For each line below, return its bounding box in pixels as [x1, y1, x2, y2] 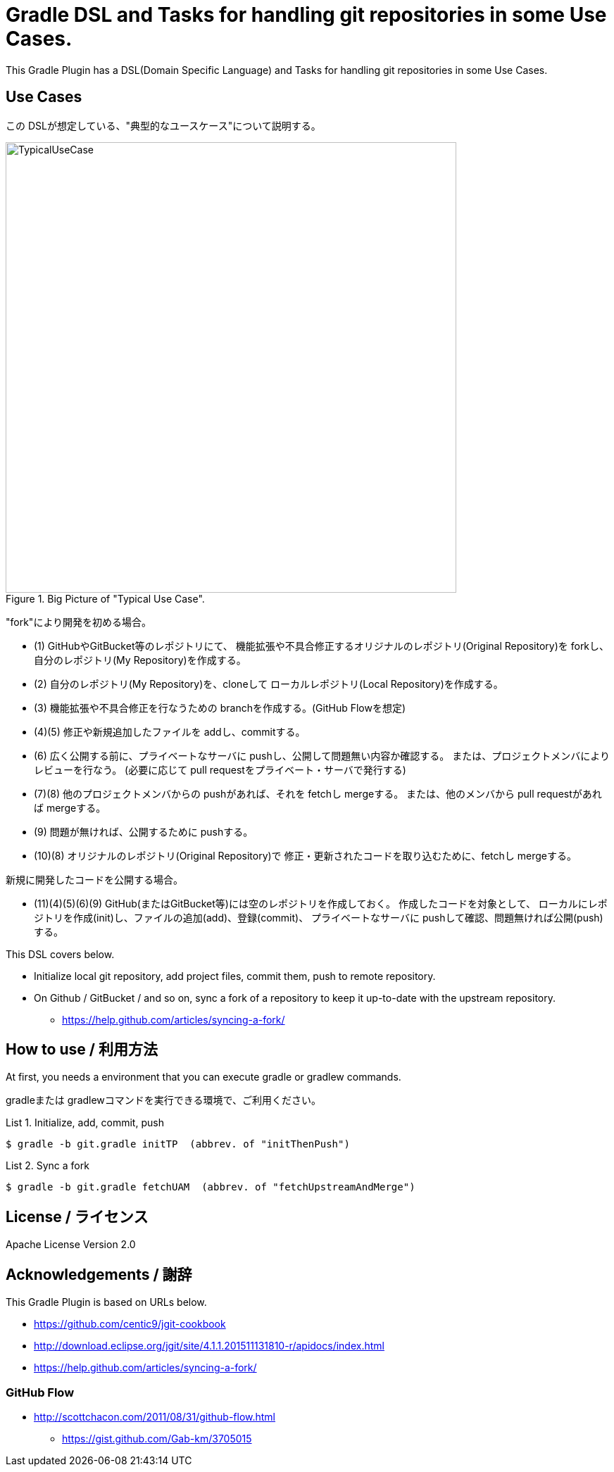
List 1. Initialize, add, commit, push [6, 1116, 164, 1129]
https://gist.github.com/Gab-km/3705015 [62, 1432, 252, 1445]
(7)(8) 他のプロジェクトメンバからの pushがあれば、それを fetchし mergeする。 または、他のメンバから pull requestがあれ [34, 787, 602, 800]
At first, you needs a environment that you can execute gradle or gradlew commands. [6, 1071, 401, 1083]
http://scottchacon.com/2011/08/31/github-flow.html [34, 1410, 276, 1423]
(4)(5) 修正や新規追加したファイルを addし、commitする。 [34, 725, 306, 738]
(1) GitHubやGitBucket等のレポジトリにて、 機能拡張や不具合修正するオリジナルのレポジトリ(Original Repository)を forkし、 [34, 639, 610, 652]
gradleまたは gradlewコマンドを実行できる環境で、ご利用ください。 [6, 1094, 321, 1107]
